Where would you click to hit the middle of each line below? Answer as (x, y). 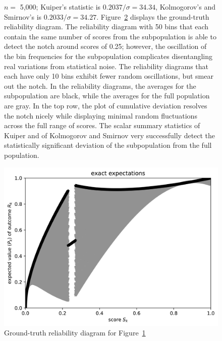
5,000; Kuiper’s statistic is (60, 7)
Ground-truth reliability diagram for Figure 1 (75, 333)
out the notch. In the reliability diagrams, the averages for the (100, 86)
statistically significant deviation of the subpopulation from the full (108, 145)
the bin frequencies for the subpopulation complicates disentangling (108, 56)
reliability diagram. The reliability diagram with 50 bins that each (106, 26)
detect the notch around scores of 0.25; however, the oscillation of (105, 46)
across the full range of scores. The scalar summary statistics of (102, 125)
